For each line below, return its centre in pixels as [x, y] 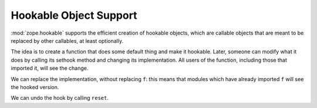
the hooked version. [35, 87]
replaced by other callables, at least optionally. [67, 41]
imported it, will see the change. [50, 68]
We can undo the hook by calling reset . [60, 98]
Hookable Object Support [74, 15]
